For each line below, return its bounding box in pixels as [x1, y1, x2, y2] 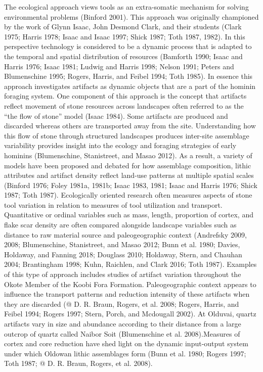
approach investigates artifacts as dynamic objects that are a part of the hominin [4, 80, 256, 91]
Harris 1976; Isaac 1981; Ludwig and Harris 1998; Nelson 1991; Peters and [4, 61, 234, 71]
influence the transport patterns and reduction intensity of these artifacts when [4, 289, 250, 299]
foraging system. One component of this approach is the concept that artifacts [4, 90, 247, 101]
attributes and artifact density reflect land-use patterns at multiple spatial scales [4, 170, 254, 180]
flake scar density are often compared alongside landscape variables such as [4, 219, 237, 230]
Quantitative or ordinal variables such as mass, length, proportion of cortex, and [4, 209, 253, 220]
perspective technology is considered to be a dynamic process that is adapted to [4, 41, 252, 52]
